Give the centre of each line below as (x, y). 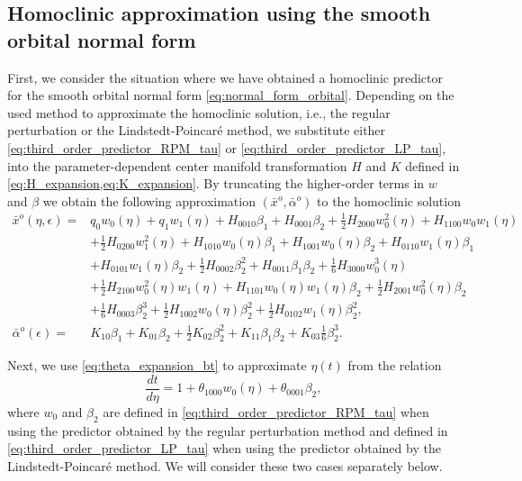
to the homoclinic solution (389, 200)
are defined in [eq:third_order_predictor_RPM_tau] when (266, 412)
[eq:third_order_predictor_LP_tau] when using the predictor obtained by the (224, 448)
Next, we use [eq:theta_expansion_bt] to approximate (157, 365)
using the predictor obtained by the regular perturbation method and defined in (228, 430)
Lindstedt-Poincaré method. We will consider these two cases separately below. (225, 466)
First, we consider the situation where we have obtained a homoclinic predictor (225, 77)
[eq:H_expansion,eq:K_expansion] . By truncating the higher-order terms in (216, 183)
